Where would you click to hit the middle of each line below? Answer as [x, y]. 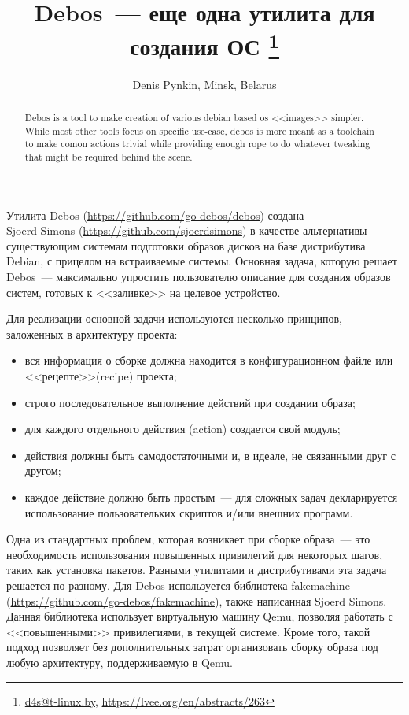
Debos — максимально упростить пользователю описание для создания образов [199, 277]
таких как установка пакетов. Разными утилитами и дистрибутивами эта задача [197, 570]
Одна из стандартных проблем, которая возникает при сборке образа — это [188, 539]
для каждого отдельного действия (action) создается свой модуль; [182, 429]
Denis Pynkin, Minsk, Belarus [204, 84]
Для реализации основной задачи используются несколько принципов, [175, 319]
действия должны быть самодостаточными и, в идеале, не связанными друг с [210, 455]
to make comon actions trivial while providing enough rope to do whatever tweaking [197, 144]
